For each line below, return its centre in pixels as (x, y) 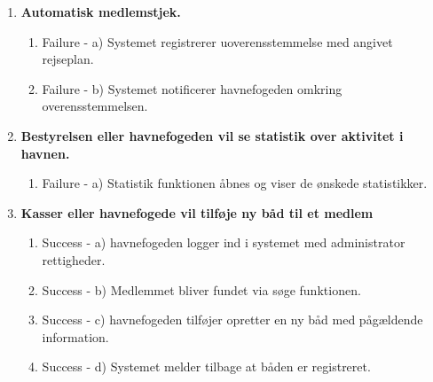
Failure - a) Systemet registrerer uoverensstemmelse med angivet (217, 41)
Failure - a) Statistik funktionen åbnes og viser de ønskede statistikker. (235, 183)
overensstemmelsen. (95, 106)
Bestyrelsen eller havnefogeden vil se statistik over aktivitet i (212, 135)
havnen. (45, 153)
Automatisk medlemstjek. (101, 12)
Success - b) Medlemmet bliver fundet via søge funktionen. (201, 289)
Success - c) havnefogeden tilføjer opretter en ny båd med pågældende (232, 320)
